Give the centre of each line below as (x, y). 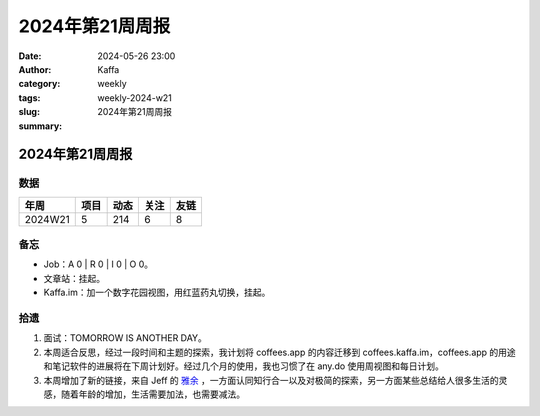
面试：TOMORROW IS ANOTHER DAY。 (125, 338)
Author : (35, 69)
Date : (30, 56)
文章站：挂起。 (74, 278)
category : (39, 84)
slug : (29, 112)
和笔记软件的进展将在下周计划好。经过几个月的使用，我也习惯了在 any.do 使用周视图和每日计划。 (244, 366)
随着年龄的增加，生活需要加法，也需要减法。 (152, 394)
